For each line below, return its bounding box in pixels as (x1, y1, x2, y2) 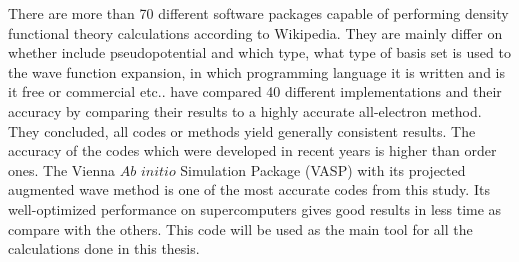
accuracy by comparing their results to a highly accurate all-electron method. (8, 100, 482, 121)
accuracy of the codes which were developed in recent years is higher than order (8, 140, 497, 161)
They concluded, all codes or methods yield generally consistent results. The (8, 120, 476, 141)
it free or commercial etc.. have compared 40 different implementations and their (8, 81, 502, 102)
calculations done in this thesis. (8, 238, 200, 259)
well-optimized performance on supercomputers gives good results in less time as (8, 198, 502, 219)
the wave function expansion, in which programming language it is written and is (8, 61, 505, 82)
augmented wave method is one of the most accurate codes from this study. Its (8, 179, 490, 200)
